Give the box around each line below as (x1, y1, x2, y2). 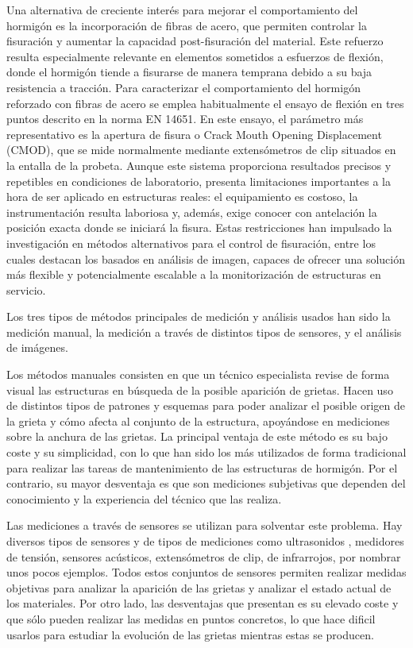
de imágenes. (6, 339, 68, 356)
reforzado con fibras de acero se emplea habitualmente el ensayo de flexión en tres (6, 94, 404, 111)
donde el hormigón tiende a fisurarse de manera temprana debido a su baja (6, 64, 372, 80)
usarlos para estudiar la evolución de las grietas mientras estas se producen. (6, 626, 374, 642)
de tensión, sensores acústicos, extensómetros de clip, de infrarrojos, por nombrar (6, 548, 401, 565)
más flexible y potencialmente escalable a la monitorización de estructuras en (6, 266, 381, 283)
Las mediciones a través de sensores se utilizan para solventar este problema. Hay (6, 517, 403, 534)
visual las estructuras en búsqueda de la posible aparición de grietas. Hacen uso (6, 381, 393, 398)
